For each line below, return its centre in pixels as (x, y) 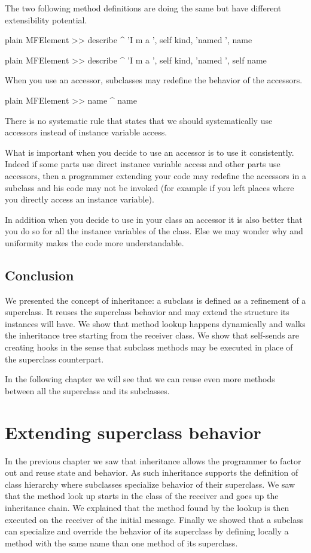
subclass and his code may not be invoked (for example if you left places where (150, 187)
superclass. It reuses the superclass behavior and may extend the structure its (147, 312)
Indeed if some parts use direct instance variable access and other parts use (143, 164)
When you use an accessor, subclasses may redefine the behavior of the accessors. (154, 80)
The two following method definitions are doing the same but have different (143, 8)
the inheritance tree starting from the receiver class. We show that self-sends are (152, 335)
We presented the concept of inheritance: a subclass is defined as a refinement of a (155, 300)
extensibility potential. (46, 19)
